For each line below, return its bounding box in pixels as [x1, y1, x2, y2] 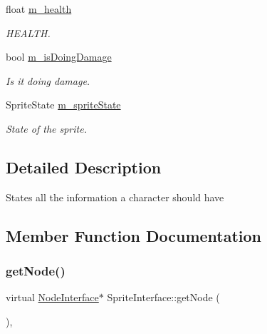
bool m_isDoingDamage [6, 49, 112, 64]
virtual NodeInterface [6, 290, 99, 305]
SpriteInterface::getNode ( [107, 290, 220, 305]
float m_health [6, 1, 72, 16]
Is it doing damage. [6, 73, 90, 88]
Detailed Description [6, 156, 162, 178]
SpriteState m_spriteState [6, 97, 121, 112]
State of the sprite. [6, 121, 87, 136]
